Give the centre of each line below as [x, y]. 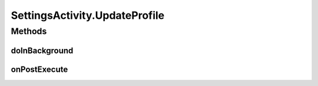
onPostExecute [39, 69]
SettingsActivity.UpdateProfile [88, 15]
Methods [29, 31]
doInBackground [42, 50]
